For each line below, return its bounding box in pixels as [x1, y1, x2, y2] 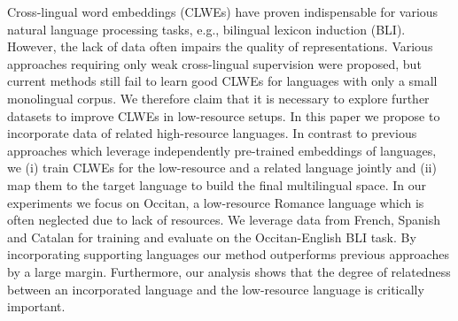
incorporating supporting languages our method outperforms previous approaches [7, 245, 449, 264]
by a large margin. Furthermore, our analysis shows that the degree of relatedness [7, 262, 451, 280]
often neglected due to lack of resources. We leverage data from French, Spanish [7, 210, 441, 229]
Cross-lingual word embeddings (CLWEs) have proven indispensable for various [7, 3, 439, 20]
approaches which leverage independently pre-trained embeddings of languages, [7, 141, 437, 159]
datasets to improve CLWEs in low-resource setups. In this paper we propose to [7, 106, 440, 125]
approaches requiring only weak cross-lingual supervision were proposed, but [7, 54, 422, 73]
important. [7, 297, 66, 316]
